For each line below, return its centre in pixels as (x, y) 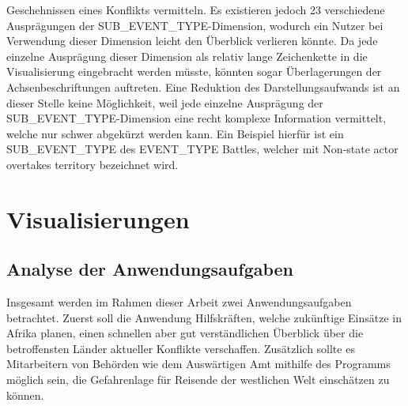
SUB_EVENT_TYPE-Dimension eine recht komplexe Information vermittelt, (196, 118)
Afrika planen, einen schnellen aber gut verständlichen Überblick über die (185, 333)
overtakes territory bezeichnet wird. (93, 164)
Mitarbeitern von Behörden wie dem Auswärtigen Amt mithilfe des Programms (198, 364)
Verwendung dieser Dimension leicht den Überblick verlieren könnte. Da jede (192, 41)
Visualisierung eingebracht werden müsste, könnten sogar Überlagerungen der (194, 71)
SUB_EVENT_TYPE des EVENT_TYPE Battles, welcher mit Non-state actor (202, 149)
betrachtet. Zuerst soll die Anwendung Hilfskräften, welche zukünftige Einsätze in (204, 317)
